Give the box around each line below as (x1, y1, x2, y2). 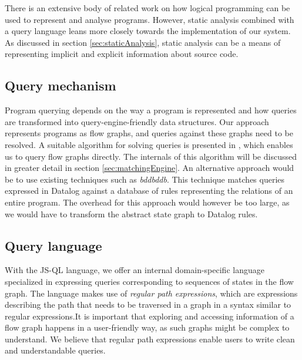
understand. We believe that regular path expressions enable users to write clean (5, 332, 295, 345)
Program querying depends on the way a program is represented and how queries (5, 104, 297, 116)
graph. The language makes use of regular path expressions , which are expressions (5, 287, 298, 299)
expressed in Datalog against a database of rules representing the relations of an (5, 184, 293, 197)
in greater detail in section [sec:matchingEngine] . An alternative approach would (5, 162, 294, 174)
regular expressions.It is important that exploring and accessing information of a (5, 309, 294, 322)
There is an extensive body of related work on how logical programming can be (5, 2, 290, 14)
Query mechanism (5, 76, 116, 95)
